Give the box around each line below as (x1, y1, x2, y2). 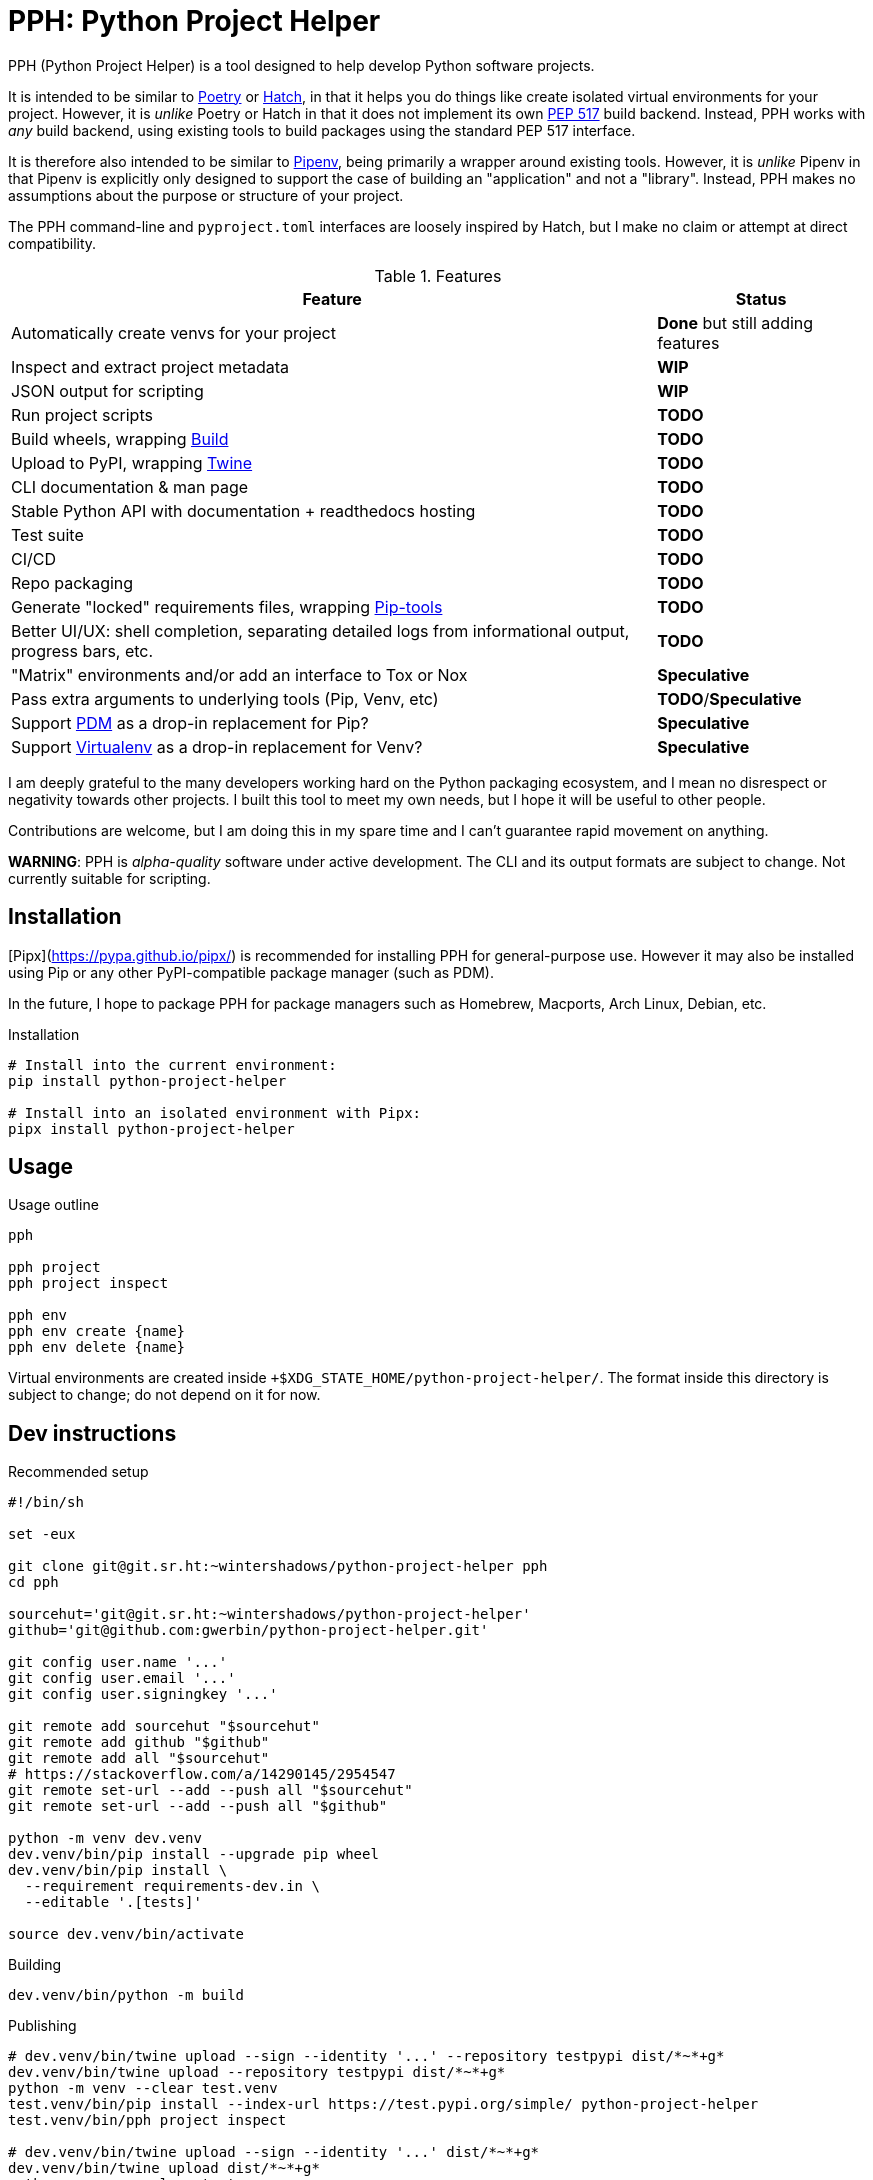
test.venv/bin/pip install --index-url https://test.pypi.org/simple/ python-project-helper (8, 2096, 759, 2113)
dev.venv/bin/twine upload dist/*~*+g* (8, 2160, 320, 2177)
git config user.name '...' (8, 1654, 228, 1671)
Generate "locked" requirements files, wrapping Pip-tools (11, 596, 443, 617)
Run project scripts (11, 404, 153, 425)
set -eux (8, 1526, 76, 1543)
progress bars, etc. (11, 640, 154, 661)
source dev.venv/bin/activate (8, 1926, 245, 1943)
